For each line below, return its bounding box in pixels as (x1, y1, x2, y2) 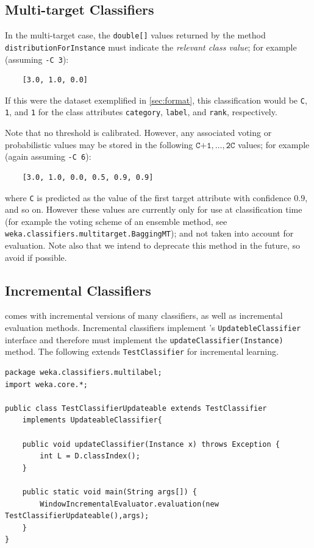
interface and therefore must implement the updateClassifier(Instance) (5, 333, 284, 346)
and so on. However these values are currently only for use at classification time (5, 203, 302, 216)
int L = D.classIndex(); (40, 452, 140, 461)
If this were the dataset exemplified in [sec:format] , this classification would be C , (5, 93, 307, 106)
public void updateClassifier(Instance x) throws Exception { (22, 439, 280, 449)
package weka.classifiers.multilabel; (5, 368, 162, 377)
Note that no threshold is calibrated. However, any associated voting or (5, 126, 272, 139)
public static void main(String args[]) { (22, 487, 197, 496)
